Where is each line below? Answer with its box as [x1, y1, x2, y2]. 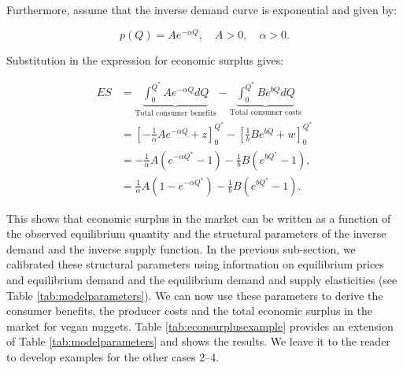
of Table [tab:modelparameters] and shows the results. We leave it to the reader [6, 333, 390, 350]
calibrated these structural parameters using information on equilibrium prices [6, 256, 384, 272]
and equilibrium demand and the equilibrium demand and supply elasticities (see [6, 271, 397, 287]
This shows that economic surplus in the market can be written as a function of [6, 209, 391, 226]
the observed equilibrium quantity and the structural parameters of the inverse [6, 225, 386, 242]
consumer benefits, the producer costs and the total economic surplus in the [6, 302, 372, 319]
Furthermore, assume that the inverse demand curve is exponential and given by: [6, 2, 397, 17]
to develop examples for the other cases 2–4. [6, 348, 220, 364]
